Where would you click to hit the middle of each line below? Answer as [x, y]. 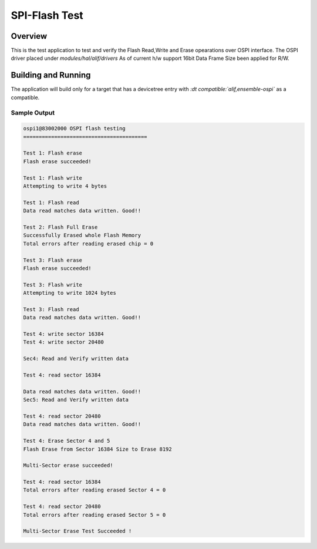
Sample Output [33, 113]
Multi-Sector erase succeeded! [68, 466]
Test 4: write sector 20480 [63, 342]
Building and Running [51, 75]
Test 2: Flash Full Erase [60, 227]
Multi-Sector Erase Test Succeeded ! [77, 531]
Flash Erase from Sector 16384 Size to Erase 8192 [98, 449]
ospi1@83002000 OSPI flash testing [74, 129]
